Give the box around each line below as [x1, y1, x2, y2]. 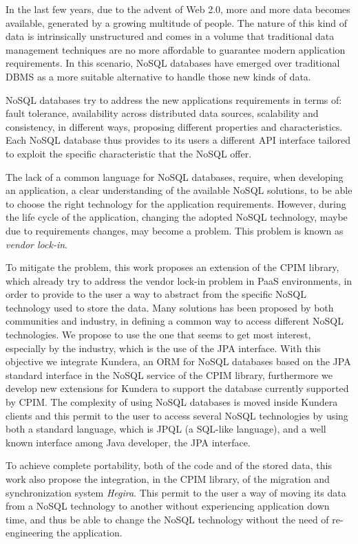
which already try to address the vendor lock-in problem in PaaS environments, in [6, 273, 352, 287]
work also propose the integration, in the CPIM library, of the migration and [6, 472, 330, 486]
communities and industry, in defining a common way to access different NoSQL [6, 314, 344, 328]
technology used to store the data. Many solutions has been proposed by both [6, 300, 334, 314]
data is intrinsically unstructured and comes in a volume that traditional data [6, 29, 335, 43]
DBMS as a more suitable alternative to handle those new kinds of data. [6, 69, 311, 83]
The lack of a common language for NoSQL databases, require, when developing [6, 169, 344, 184]
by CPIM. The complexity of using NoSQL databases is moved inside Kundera [6, 395, 338, 409]
